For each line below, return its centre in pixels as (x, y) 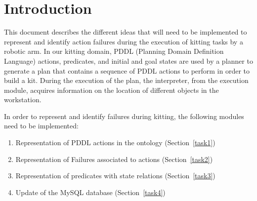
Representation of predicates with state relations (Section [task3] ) (115, 176)
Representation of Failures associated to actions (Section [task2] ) (114, 159)
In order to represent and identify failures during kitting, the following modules (124, 116)
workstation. (23, 100)
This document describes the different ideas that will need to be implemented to (126, 32)
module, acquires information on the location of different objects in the (111, 90)
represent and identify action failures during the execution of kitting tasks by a (124, 41)
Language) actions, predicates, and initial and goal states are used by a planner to (128, 60)
